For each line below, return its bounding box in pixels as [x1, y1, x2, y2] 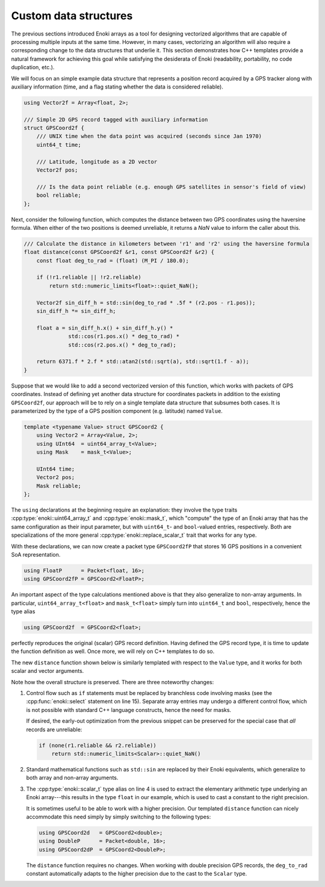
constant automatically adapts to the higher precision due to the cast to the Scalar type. [26, 870, 247, 877]
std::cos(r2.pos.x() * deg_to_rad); [68, 341, 177, 348]
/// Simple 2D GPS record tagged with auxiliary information [23, 116, 208, 123]
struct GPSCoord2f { [23, 125, 84, 132]
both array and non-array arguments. [26, 774, 119, 782]
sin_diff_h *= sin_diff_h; [36, 308, 117, 315]
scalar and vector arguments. [11, 667, 84, 675]
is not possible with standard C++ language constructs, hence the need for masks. [26, 706, 232, 713]
